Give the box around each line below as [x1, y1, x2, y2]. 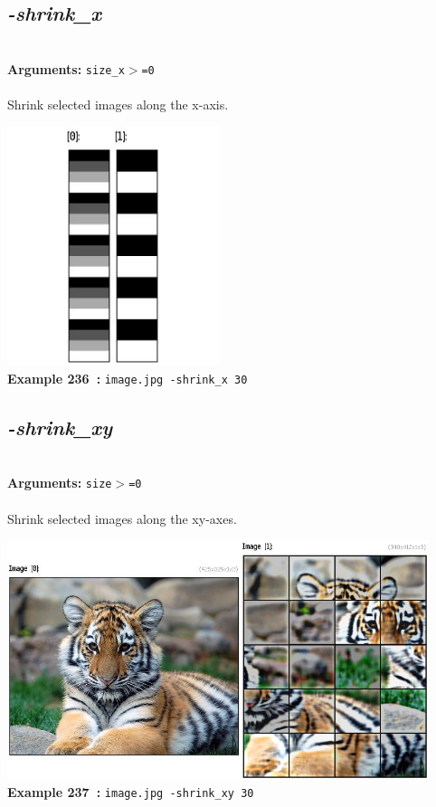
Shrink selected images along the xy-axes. [7, 508, 237, 527]
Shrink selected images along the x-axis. [7, 95, 229, 114]
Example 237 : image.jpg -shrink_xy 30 [7, 783, 254, 802]
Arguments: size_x [7, 59, 125, 78]
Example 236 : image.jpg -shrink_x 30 [7, 368, 248, 387]
